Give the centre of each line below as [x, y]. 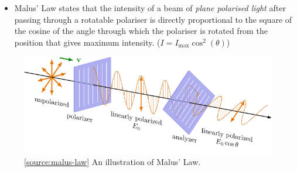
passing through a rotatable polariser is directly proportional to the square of [153, 19]
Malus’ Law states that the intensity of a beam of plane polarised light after [150, 8]
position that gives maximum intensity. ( [87, 42]
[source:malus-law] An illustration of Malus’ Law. [112, 162]
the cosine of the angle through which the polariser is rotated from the [141, 31]
